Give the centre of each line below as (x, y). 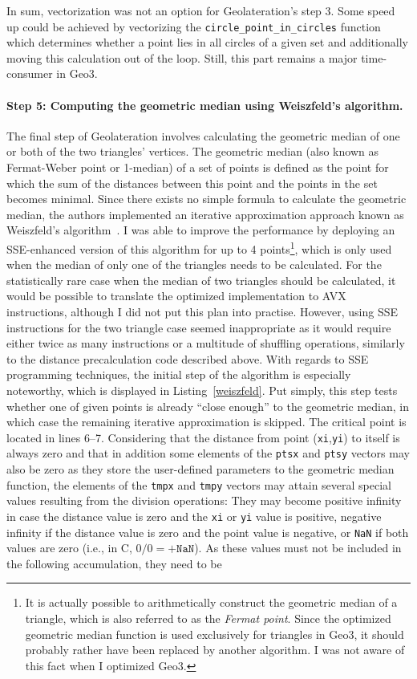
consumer (30, 73)
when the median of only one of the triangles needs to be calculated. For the (194, 264)
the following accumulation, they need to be (114, 563)
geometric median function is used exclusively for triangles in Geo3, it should (215, 634)
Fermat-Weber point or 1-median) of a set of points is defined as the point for (198, 167)
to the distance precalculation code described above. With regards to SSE (188, 358)
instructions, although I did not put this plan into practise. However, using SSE (202, 312)
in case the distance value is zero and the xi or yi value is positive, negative (194, 516)
